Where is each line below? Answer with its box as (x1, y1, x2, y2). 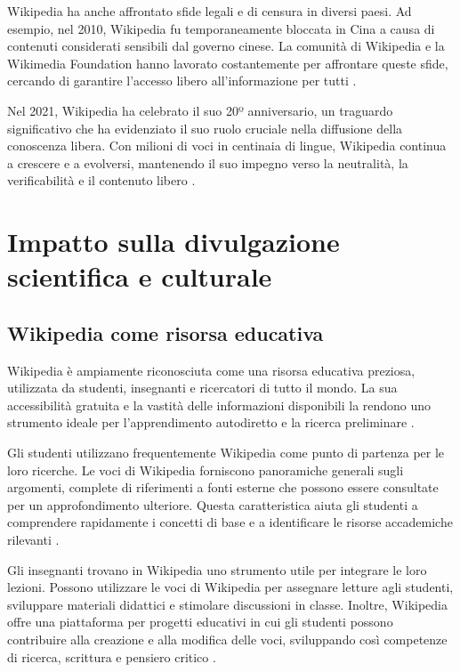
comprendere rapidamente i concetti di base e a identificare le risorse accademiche (7, 513, 453, 531)
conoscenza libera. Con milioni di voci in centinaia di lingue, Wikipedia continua (7, 136, 447, 155)
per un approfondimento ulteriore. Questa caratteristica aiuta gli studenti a (7, 495, 418, 514)
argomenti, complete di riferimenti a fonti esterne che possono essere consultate (7, 478, 439, 497)
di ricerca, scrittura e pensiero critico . (7, 647, 216, 666)
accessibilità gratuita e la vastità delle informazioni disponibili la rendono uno (7, 395, 432, 414)
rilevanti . (7, 530, 60, 549)
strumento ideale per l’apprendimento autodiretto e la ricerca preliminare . (7, 413, 415, 432)
